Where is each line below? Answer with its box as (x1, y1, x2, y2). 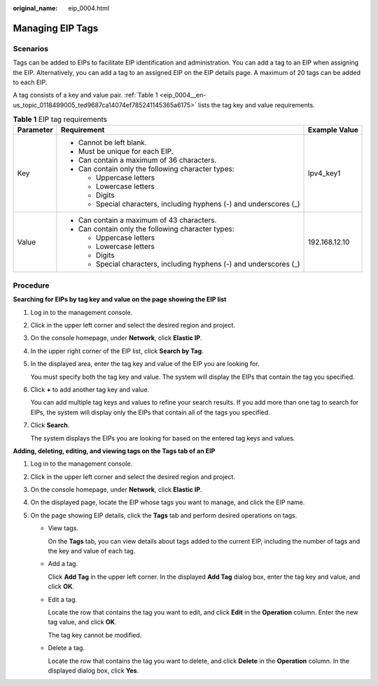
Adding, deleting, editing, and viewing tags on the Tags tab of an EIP (13, 446, 216, 455)
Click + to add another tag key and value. (30, 385, 150, 394)
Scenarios (13, 43, 49, 53)
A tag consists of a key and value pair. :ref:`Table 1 (13, 91, 158, 100)
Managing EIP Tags (13, 22, 99, 34)
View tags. (48, 524, 78, 532)
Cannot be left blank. (78, 137, 147, 147)
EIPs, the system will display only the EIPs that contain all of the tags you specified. (30, 408, 271, 417)
